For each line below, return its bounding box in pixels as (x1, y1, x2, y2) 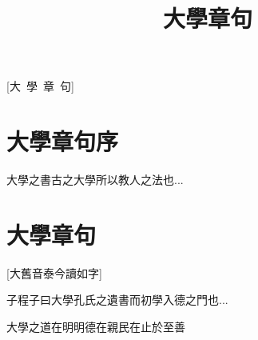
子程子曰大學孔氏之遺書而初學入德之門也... (6, 291, 228, 308)
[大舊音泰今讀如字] (6, 264, 102, 281)
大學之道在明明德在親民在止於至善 (6, 318, 185, 334)
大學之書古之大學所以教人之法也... (6, 171, 184, 188)
